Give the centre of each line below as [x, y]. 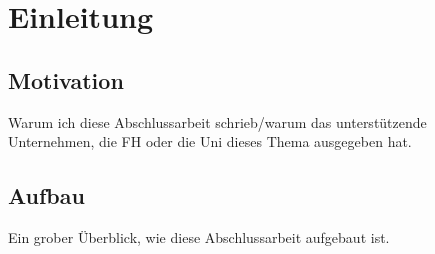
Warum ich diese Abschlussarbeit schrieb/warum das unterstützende [217, 121]
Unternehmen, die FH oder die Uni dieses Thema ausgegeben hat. [210, 141]
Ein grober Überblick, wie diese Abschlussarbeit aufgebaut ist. [199, 236]
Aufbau [46, 195]
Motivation [66, 79]
